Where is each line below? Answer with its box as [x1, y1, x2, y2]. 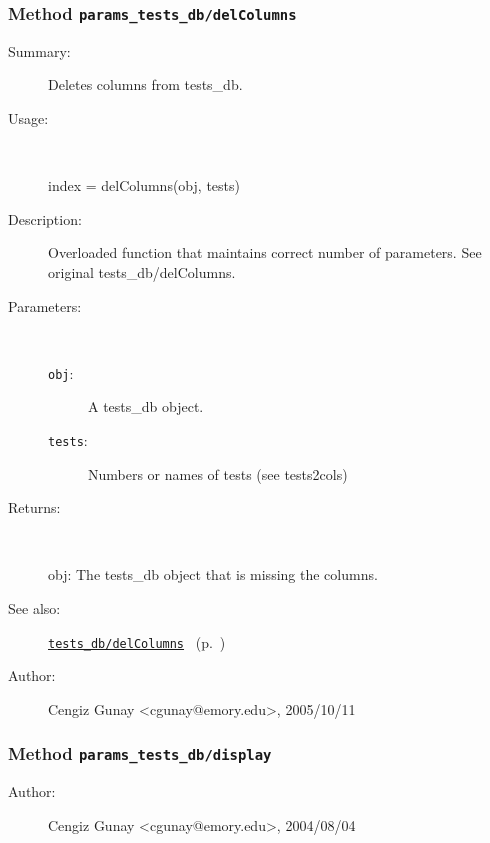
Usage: [8, 107, 49, 128]
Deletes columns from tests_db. [48, 74, 243, 95]
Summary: [8, 40, 71, 61]
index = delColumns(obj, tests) [48, 175, 240, 196]
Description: [8, 208, 82, 229]
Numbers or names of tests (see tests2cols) [88, 463, 348, 484]
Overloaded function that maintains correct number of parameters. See [48, 242, 482, 263]
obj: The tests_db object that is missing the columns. [48, 564, 378, 585]
